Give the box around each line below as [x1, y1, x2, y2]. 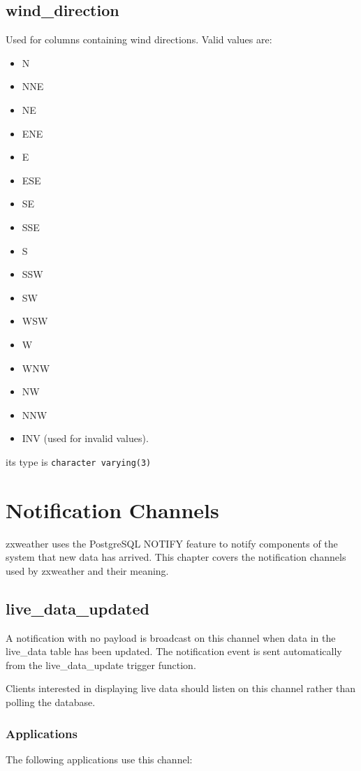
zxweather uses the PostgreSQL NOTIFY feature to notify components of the [6, 536, 338, 550]
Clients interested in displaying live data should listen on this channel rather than [6, 681, 356, 696]
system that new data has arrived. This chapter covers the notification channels [6, 550, 346, 564]
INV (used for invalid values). [22, 431, 149, 446]
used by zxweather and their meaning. [6, 563, 169, 578]
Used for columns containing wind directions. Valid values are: [6, 32, 272, 47]
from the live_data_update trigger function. [6, 657, 196, 672]
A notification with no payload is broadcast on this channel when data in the [6, 630, 336, 645]
